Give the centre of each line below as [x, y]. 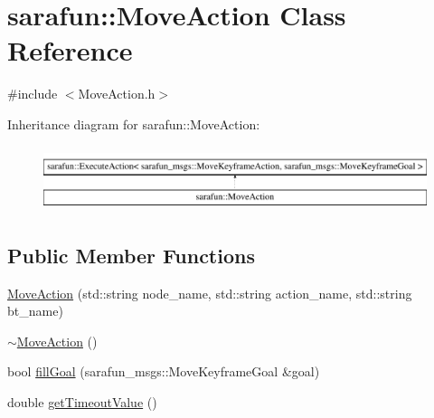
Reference [70, 50]
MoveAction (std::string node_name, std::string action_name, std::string [210, 293]
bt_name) [35, 311]
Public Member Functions [131, 255]
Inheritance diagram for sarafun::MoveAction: [134, 123]
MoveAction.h [117, 94]
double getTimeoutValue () [82, 402]
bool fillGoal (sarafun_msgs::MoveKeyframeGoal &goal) [164, 371]
